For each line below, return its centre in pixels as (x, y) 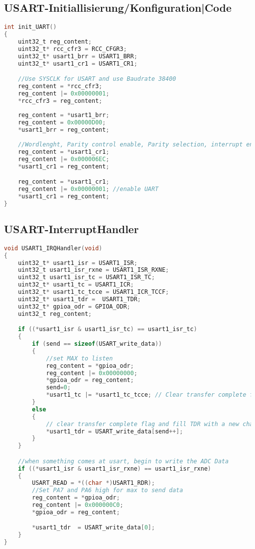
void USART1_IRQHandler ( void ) (53, 248)
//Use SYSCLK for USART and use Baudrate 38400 (97, 79)
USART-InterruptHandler (71, 229)
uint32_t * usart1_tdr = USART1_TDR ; (79, 299)
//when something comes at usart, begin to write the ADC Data (123, 461)
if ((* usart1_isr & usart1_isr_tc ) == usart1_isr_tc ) (107, 329)
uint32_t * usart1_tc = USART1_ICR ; (76, 285)
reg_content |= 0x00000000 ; (92, 373)
